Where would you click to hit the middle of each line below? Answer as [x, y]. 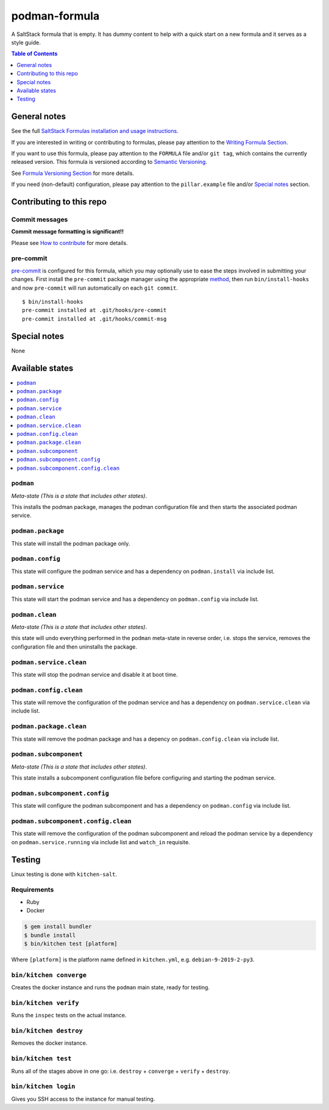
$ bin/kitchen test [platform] [71, 944]
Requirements [33, 890]
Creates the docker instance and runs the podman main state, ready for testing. [111, 987]
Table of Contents [34, 54]
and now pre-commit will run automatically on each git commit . [95, 288]
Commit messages [40, 219]
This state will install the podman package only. [71, 543]
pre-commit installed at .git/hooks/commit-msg [94, 319]
